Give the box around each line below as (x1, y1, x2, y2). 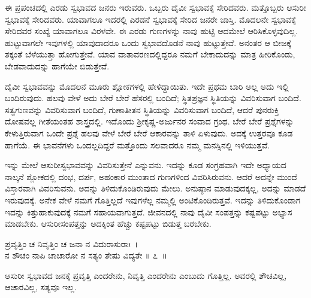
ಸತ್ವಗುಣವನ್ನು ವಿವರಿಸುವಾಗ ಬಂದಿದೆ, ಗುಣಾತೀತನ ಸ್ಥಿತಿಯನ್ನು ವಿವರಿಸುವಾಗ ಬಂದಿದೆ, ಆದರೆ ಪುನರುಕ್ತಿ (5, 103, 279, 115)
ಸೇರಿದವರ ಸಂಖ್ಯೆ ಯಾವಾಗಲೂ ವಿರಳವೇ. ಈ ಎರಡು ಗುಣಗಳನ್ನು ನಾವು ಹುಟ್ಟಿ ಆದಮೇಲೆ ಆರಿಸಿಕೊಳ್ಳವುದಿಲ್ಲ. (5, 25, 298, 37)
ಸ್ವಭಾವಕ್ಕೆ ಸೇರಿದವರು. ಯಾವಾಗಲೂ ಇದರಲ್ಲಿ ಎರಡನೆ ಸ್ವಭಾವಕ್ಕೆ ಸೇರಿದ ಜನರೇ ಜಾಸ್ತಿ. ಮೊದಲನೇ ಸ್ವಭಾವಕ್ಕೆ (5, 13, 296, 25)
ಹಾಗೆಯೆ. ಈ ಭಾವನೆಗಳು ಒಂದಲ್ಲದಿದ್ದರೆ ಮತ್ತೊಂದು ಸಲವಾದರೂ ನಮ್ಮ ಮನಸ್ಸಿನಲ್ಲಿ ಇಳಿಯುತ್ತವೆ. (5, 138, 270, 151)
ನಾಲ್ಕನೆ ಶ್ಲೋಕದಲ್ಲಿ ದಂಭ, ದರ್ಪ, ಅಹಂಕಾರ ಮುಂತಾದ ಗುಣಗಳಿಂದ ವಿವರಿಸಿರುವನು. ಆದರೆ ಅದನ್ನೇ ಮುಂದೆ (5, 170, 297, 183)
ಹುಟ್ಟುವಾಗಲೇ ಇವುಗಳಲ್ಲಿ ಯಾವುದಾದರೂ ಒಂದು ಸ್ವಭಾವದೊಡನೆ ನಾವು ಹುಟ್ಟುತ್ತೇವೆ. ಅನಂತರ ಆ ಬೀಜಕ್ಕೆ (5, 36, 291, 48)
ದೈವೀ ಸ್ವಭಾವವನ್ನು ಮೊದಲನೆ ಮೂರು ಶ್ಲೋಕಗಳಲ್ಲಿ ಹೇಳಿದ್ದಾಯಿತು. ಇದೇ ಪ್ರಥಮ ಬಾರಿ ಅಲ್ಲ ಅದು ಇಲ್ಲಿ (5, 80, 289, 92)
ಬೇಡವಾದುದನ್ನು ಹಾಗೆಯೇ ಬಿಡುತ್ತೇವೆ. (5, 59, 110, 72)
